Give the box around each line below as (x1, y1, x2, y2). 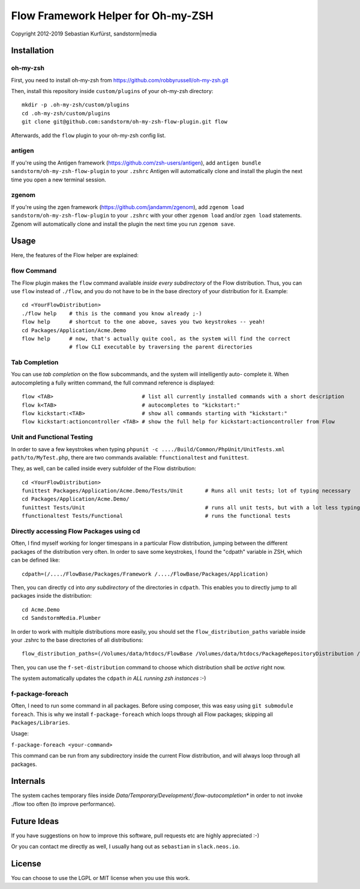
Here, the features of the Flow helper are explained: (11, 252, 139, 259)
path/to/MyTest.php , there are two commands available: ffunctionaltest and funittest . (11, 454, 249, 461)
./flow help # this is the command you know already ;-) (22, 310, 202, 317)
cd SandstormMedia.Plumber (22, 614, 101, 622)
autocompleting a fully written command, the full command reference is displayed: (11, 379, 215, 386)
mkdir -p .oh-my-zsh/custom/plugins (22, 102, 130, 108)
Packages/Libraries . (11, 719, 70, 726)
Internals (11, 776, 46, 786)
